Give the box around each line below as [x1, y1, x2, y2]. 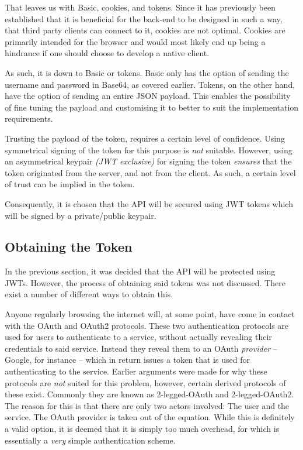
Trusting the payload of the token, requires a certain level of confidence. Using [5, 132, 285, 144]
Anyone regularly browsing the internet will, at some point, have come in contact [5, 308, 295, 320]
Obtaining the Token [5, 238, 133, 256]
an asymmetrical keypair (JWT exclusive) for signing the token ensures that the [5, 155, 292, 167]
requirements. [5, 112, 53, 125]
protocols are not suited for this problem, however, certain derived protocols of [5, 376, 286, 389]
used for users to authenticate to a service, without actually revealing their [5, 331, 272, 343]
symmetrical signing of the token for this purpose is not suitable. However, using [5, 143, 292, 156]
